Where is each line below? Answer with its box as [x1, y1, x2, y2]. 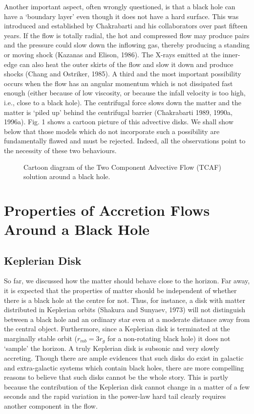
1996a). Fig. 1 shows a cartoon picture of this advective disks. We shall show [4, 116, 233, 127]
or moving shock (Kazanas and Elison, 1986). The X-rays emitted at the [4, 49, 221, 59]
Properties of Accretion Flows [4, 200, 210, 220]
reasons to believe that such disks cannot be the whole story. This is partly [4, 372, 229, 382]
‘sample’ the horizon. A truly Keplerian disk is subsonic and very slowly [4, 343, 219, 353]
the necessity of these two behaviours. [4, 145, 117, 155]
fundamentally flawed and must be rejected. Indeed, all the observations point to [4, 136, 246, 146]
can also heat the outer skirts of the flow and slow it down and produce [19, 59, 233, 69]
